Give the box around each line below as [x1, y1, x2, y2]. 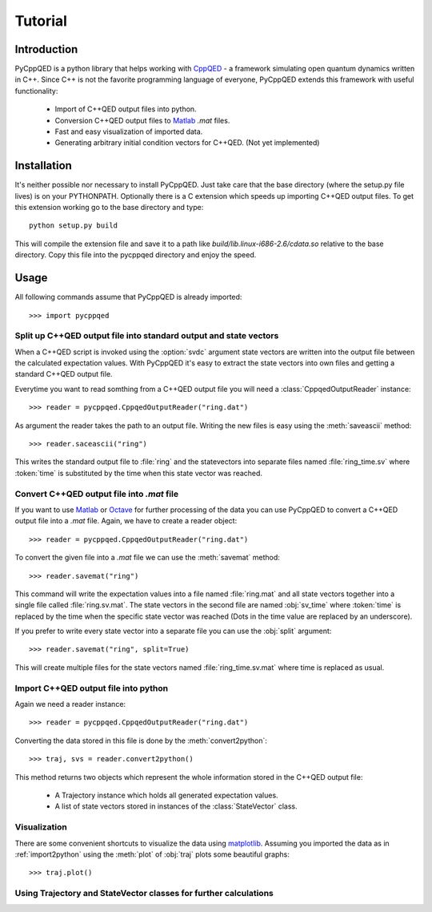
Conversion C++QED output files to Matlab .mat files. [54, 115, 230, 125]
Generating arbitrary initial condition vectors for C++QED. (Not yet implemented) [54, 138, 320, 147]
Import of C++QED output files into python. [54, 104, 197, 114]
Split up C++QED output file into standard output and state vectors [14, 330, 279, 341]
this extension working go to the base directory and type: [14, 203, 204, 212]
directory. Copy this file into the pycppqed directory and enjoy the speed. [14, 250, 257, 260]
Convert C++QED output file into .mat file [14, 488, 179, 499]
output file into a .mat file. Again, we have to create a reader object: [14, 516, 238, 526]
